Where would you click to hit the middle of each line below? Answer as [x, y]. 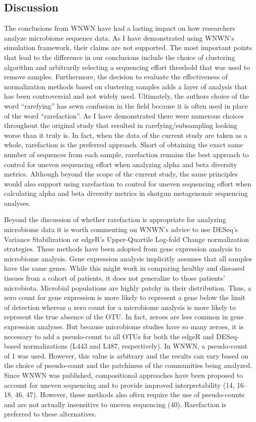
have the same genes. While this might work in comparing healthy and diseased [124, 268]
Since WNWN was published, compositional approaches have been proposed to [124, 375]
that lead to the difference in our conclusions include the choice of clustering [120, 57]
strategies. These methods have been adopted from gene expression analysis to [123, 249]
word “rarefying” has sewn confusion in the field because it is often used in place [126, 105]
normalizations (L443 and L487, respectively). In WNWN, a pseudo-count [135, 346]
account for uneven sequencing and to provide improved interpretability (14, [119, 385]
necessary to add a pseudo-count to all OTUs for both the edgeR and [109, 336]
